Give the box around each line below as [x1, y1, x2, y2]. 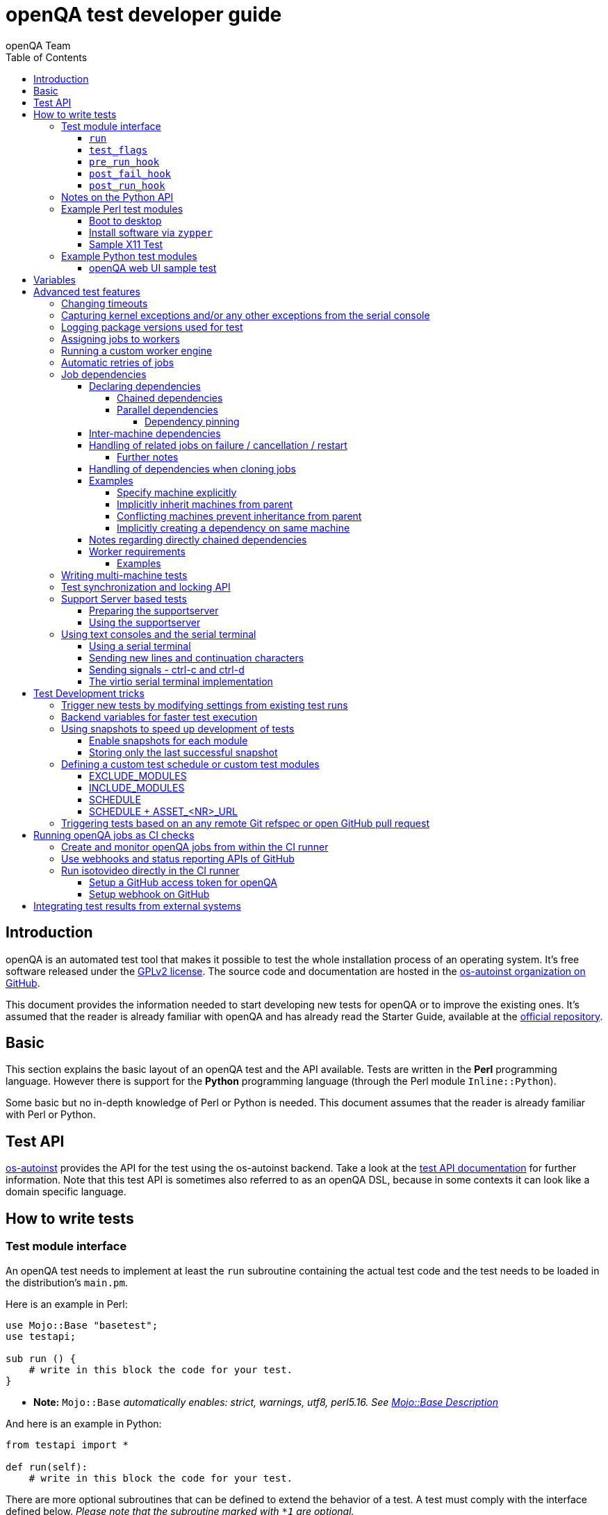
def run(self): [6, 1461, 88, 1473]
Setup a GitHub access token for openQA [89, 876, 277, 888]
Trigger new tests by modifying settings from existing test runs [61, 698, 348, 711]
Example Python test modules [61, 249, 197, 262]
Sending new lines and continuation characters [89, 651, 304, 664]
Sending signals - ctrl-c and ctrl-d [89, 663, 245, 675]
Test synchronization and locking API [61, 580, 231, 593]
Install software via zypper [89, 226, 213, 238]
